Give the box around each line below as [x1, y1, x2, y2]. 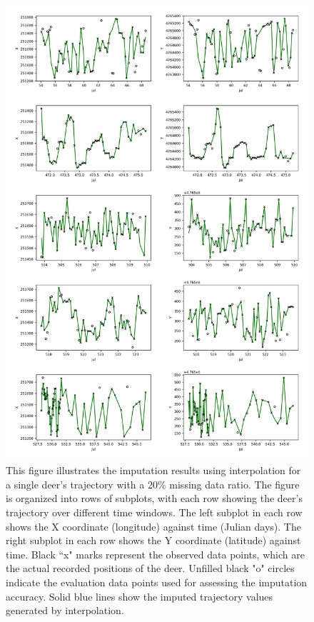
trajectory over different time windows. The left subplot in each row [6, 504, 303, 519]
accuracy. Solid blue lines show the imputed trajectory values [6, 588, 273, 603]
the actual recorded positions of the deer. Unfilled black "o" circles [6, 561, 295, 576]
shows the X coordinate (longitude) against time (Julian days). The [6, 518, 301, 533]
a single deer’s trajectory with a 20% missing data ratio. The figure [6, 476, 300, 491]
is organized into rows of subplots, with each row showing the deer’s [6, 491, 303, 506]
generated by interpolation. [6, 603, 124, 618]
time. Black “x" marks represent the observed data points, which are [6, 546, 305, 561]
